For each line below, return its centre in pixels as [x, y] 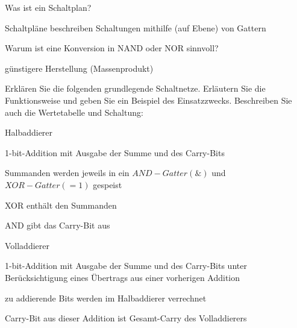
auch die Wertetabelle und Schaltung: [74, 112]
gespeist [108, 184]
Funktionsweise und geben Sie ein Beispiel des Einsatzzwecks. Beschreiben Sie [148, 100]
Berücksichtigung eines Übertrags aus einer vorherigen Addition [123, 277]
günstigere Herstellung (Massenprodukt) [79, 68]
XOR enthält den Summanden [61, 205]
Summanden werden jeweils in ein [67, 173]
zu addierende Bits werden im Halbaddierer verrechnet [106, 298]
